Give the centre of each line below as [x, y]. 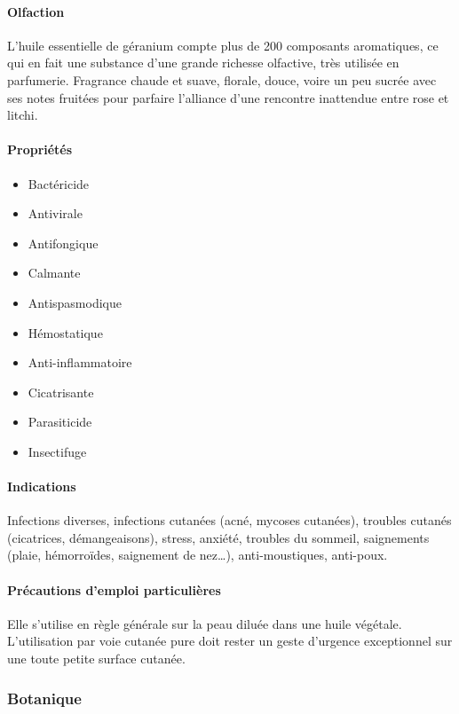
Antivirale [55, 213]
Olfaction [36, 11]
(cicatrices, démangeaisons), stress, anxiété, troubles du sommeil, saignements [218, 537]
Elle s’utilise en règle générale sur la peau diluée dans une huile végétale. [205, 623]
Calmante [54, 273]
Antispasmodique [75, 302]
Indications [42, 486]
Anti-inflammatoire [80, 362]
